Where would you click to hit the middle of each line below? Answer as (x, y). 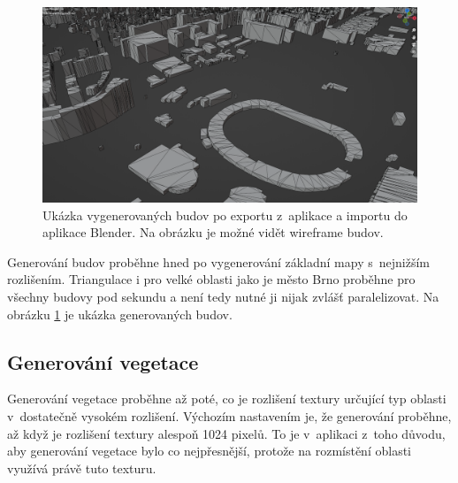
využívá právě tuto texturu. (82, 468)
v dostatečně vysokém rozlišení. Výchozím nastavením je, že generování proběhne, (229, 416)
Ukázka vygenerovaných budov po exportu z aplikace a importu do (225, 215)
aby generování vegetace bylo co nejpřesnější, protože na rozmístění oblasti (209, 451)
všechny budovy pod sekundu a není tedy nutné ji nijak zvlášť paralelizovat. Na (223, 297)
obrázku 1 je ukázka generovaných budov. (120, 314)
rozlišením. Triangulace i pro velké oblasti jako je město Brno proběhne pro (211, 279)
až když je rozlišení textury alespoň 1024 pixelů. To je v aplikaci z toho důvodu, (226, 433)
